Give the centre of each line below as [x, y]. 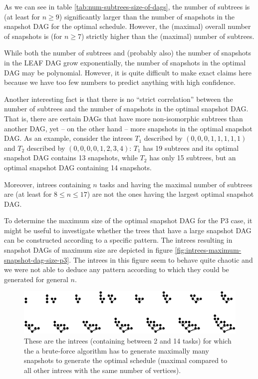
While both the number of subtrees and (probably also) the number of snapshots [128, 53]
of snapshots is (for [33, 36]
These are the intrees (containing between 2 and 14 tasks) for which [128, 340]
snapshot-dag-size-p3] [37, 259]
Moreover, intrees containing [47, 184]
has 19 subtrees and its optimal [191, 148]
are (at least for [28, 194]
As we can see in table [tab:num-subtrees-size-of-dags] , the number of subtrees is [127, 6]
